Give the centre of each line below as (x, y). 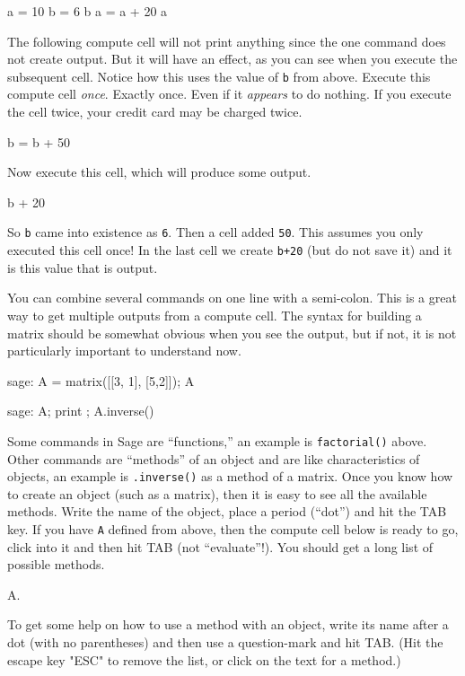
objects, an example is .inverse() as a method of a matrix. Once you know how (230, 476)
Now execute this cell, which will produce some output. (159, 172)
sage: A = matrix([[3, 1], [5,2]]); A (101, 380)
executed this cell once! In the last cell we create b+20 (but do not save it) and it (230, 250)
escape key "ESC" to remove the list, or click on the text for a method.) (204, 659)
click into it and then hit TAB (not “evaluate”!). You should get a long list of (220, 546)
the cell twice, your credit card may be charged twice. (155, 112)
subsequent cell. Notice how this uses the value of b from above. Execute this (219, 76)
